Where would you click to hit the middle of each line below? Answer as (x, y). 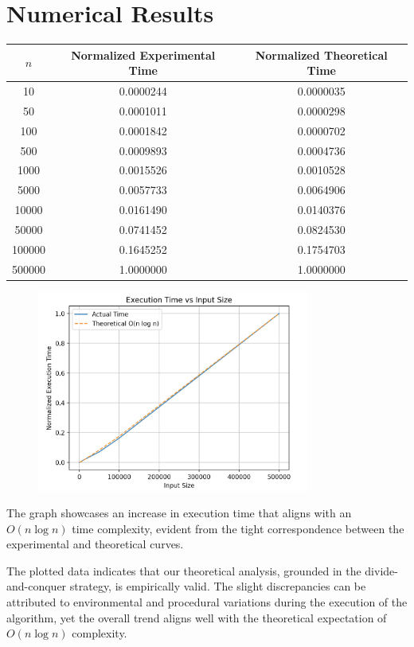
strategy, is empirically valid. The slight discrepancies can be (218, 586)
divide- (381, 570)
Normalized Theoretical (321, 55)
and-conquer (37, 586)
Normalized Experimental (143, 55)
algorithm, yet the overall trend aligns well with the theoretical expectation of (197, 617)
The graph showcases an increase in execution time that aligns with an (179, 513)
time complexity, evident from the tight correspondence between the (238, 528)
